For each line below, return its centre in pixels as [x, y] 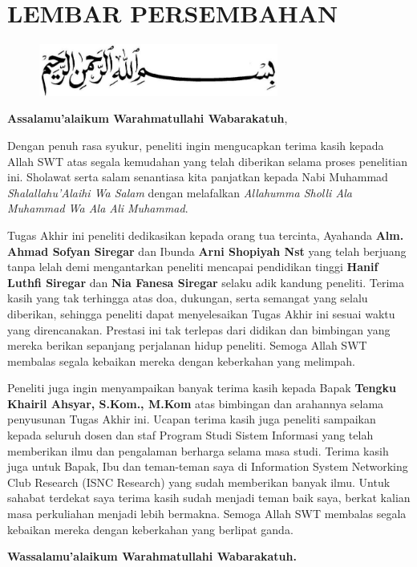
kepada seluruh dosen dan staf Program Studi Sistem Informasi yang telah [190, 435]
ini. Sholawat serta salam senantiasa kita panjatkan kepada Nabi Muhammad [198, 177]
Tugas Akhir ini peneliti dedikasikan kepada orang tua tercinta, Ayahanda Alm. [206, 235]
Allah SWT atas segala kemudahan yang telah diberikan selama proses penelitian [208, 161]
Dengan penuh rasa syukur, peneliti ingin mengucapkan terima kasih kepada [196, 145]
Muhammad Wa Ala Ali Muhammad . [98, 208]
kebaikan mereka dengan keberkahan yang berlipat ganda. [150, 529]
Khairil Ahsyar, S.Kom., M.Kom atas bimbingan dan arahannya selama [196, 403]
